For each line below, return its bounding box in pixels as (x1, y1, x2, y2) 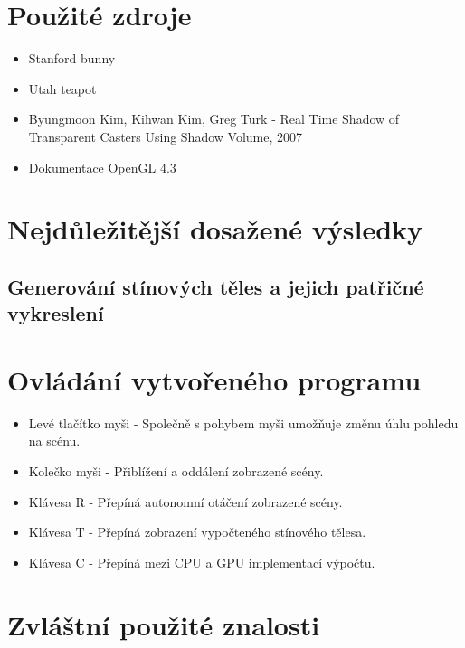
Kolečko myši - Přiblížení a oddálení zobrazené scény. (28, 461, 324, 480)
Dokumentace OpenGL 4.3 (28, 157, 176, 176)
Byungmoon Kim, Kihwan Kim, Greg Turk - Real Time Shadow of (28, 109, 400, 128)
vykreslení (7, 299, 104, 327)
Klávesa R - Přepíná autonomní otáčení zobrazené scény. (28, 492, 343, 511)
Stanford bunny (28, 49, 116, 68)
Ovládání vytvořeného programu (7, 361, 422, 398)
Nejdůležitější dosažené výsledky (7, 211, 423, 248)
